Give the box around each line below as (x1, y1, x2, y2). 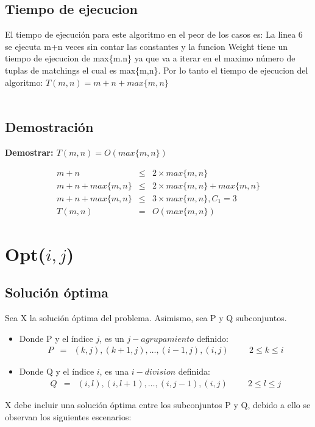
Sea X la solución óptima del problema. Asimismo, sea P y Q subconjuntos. (5, 311, 287, 324)
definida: (178, 365, 210, 378)
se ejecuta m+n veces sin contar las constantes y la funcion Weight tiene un (5, 40, 288, 52)
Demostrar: (5, 145, 54, 158)
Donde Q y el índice (19, 365, 94, 378)
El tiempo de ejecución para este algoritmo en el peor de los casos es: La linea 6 (5, 28, 303, 41)
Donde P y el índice (19, 332, 93, 344)
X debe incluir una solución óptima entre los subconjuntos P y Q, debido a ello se (5, 398, 311, 411)
